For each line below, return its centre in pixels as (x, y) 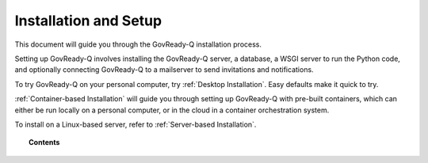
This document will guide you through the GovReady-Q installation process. (138, 44)
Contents (44, 142)
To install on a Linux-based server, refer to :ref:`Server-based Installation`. (136, 124)
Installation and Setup (88, 21)
